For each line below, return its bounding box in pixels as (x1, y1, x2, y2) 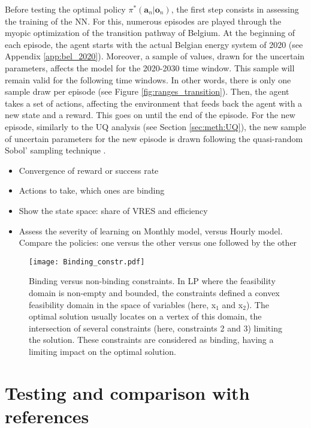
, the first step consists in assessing (171, 3, 299, 15)
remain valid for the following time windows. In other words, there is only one (5, 73, 291, 86)
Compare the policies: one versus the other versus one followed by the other (19, 236, 297, 249)
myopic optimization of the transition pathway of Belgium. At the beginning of (5, 26, 295, 39)
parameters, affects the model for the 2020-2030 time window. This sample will (5, 61, 295, 74)
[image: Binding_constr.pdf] (29, 257, 145, 266)
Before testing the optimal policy (5, 3, 126, 15)
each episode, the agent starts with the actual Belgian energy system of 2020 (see (5, 38, 303, 50)
